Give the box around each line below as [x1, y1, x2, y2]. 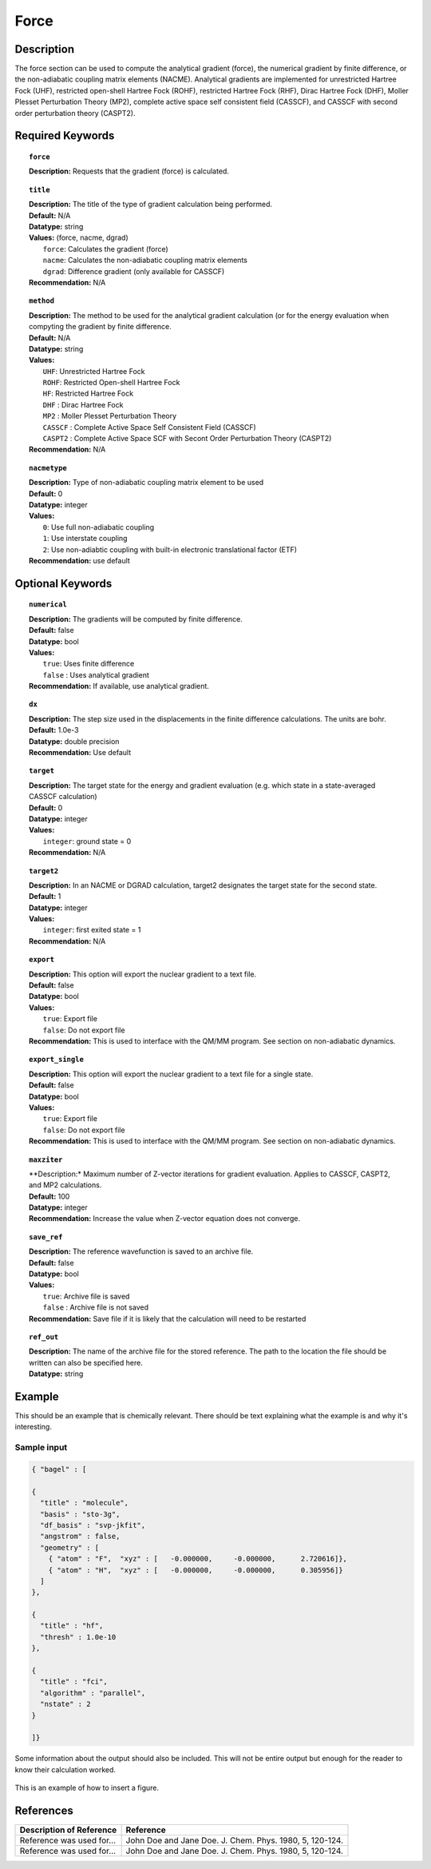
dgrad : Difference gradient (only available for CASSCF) [42, 266, 225, 276]
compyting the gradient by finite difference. [29, 322, 172, 332]
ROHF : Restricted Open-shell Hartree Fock [42, 378, 180, 388]
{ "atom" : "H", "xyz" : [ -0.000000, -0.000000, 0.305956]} [48, 1565, 343, 1574]
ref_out [29, 1332, 59, 1342]
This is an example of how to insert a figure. [14, 1783, 160, 1793]
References [14, 1803, 73, 1817]
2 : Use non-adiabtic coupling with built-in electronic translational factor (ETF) [42, 544, 298, 555]
